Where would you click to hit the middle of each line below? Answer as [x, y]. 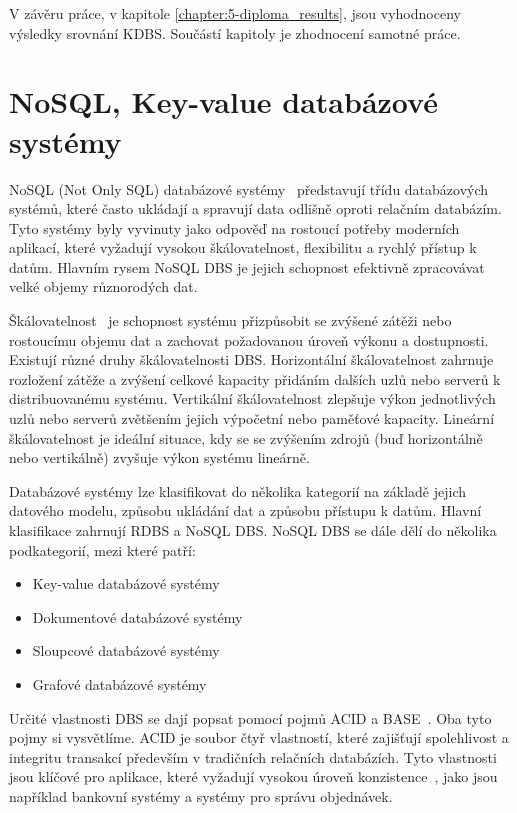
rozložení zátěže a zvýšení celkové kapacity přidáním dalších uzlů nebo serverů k [255, 378]
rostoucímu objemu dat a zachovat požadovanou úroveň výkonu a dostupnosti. [249, 339]
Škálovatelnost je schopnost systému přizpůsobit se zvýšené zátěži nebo [230, 320]
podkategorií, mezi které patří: [102, 549]
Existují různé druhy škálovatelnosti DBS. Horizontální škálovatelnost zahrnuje [251, 359]
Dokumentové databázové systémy [137, 616]
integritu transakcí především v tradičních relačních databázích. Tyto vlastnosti [253, 756]
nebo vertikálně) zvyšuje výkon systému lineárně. [159, 457]
